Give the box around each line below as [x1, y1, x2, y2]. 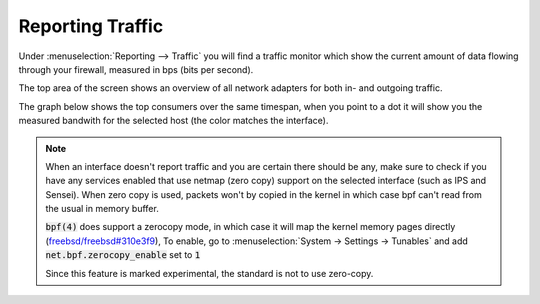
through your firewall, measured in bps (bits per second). [18, 63, 254, 75]
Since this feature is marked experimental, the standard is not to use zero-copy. [45, 267, 374, 279]
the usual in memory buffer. [45, 203, 159, 215]
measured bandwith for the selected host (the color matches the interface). [18, 115, 329, 127]
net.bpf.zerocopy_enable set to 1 [45, 249, 201, 261]
